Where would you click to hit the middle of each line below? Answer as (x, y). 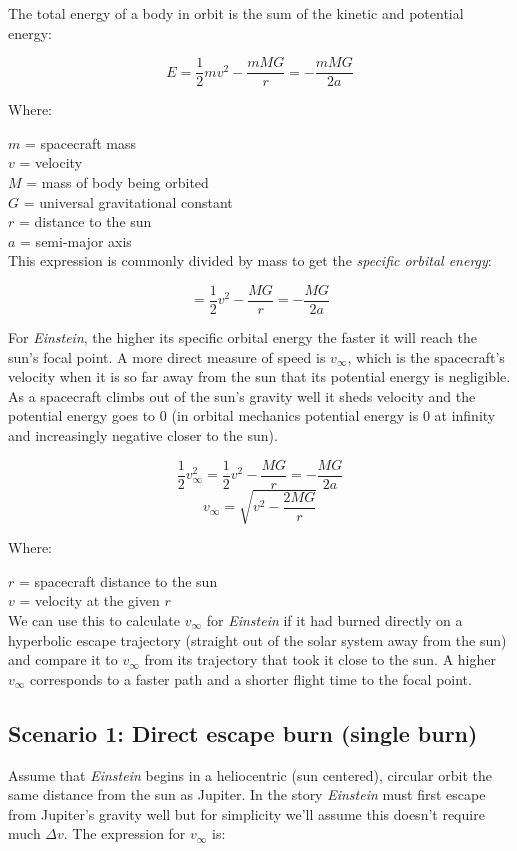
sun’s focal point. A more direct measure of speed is (167, 356)
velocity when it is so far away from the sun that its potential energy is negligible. (259, 376)
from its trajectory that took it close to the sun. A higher (320, 659)
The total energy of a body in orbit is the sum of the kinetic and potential (236, 13)
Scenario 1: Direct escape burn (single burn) (243, 732)
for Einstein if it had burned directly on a (334, 620)
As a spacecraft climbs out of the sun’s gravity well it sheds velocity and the (242, 395)
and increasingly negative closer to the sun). (143, 435)
